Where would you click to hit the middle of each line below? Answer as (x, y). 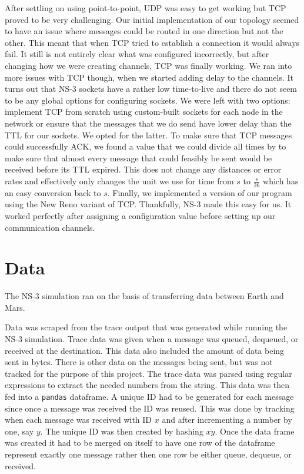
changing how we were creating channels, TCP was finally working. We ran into (148, 65)
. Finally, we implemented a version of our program (200, 192)
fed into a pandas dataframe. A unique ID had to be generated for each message (149, 396)
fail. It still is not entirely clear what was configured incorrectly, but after (137, 54)
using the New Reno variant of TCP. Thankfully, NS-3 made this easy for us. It (148, 204)
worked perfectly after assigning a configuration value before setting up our (140, 215)
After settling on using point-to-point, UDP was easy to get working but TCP (146, 8)
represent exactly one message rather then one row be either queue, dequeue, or (148, 454)
